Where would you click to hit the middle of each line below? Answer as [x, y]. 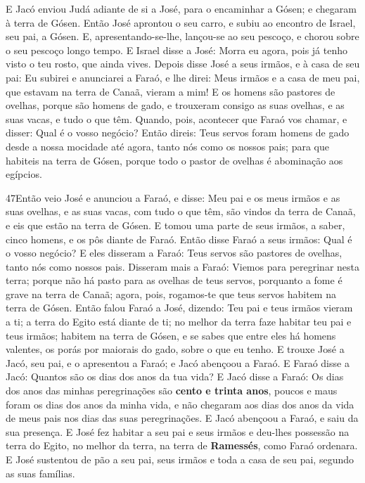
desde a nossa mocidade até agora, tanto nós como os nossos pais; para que [167, 146]
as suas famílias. [40, 473]
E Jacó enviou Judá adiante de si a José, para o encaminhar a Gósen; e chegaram [181, 8]
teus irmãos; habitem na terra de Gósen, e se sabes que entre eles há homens [171, 335]
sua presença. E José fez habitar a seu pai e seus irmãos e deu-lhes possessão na [178, 431]
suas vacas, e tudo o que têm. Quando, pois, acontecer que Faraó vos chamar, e [177, 118]
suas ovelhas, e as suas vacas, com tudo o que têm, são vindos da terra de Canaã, [181, 211]
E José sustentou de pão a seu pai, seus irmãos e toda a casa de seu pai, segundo [180, 459]
